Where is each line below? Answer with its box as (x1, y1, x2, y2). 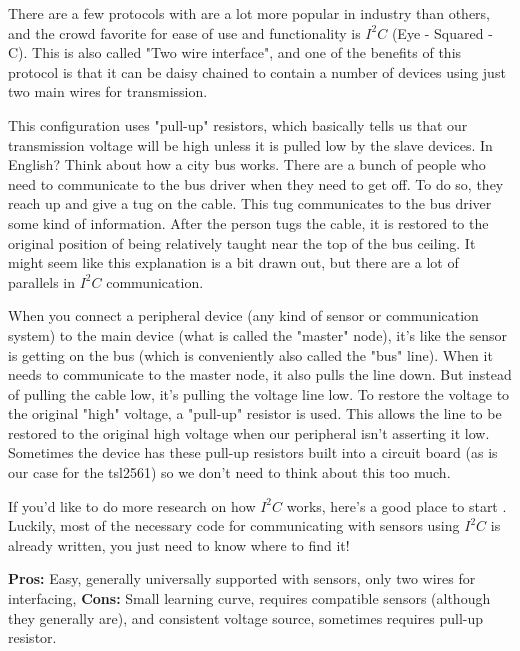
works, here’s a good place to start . (286, 495, 507, 516)
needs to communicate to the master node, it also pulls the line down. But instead (8, 364, 512, 385)
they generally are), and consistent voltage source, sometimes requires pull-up (8, 607, 484, 628)
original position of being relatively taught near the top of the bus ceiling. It (8, 232, 476, 253)
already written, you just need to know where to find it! (8, 534, 350, 555)
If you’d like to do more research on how (8, 495, 256, 516)
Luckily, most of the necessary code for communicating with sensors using (8, 515, 460, 536)
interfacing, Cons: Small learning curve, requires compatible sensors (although (8, 588, 491, 609)
